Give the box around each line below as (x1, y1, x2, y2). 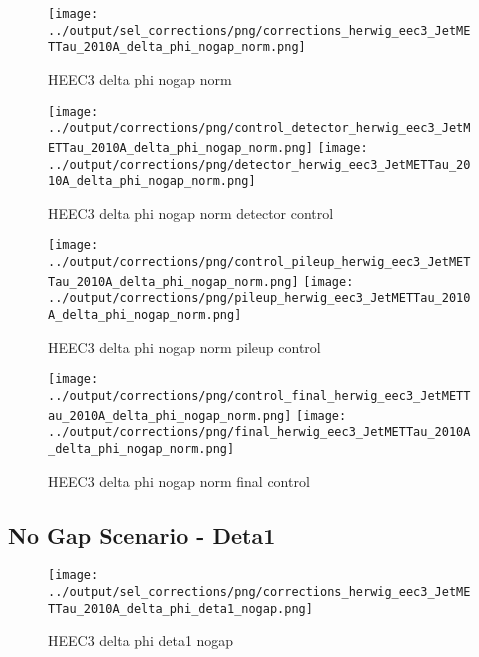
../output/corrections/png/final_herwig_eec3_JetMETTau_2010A (48, 425, 471, 440)
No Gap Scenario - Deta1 (8, 519, 276, 550)
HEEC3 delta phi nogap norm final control (48, 470, 310, 491)
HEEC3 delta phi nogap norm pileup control (48, 336, 321, 357)
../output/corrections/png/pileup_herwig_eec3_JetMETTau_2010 (48, 291, 471, 306)
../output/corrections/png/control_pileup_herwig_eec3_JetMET (48, 255, 471, 270)
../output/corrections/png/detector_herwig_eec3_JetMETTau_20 (48, 157, 471, 172)
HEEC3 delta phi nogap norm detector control (48, 202, 334, 223)
